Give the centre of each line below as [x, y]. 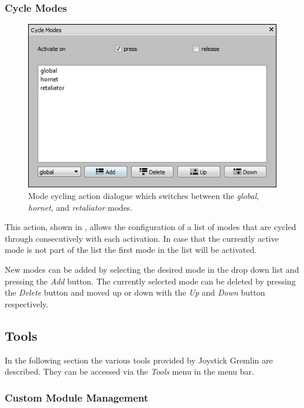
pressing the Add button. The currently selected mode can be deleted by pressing [150, 281]
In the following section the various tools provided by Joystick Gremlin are [139, 360]
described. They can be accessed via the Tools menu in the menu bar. [129, 371]
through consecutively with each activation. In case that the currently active [142, 238]
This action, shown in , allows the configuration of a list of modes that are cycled [151, 227]
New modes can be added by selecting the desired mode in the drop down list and [152, 269]
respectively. [27, 304]
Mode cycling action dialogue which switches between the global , [144, 196]
